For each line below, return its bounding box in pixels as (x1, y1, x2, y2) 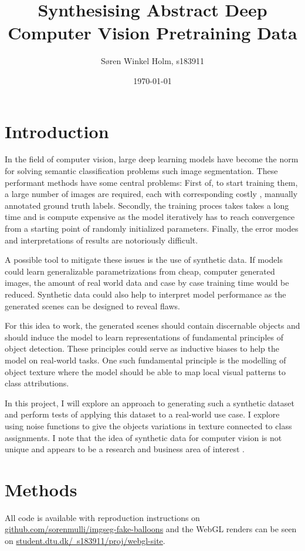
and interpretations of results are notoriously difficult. (5, 233, 198, 246)
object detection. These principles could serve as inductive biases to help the (5, 342, 279, 355)
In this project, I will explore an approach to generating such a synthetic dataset (5, 396, 294, 409)
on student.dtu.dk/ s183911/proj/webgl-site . (5, 535, 165, 546)
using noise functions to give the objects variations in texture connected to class (5, 419, 292, 432)
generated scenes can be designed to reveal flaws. (5, 299, 180, 312)
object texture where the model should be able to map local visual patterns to (5, 365, 286, 378)
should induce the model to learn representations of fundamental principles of (5, 330, 283, 343)
